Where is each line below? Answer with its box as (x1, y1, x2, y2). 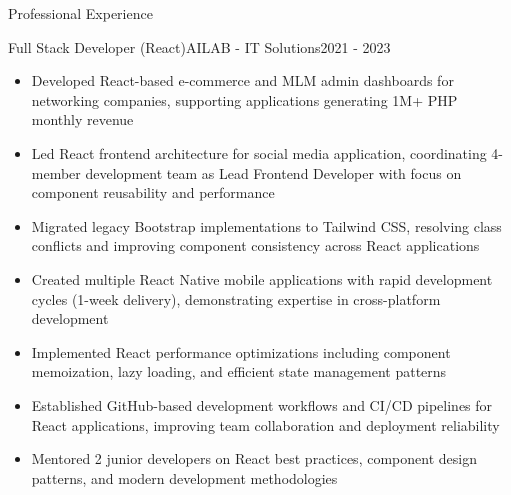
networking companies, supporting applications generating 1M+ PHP (31, 89, 458, 110)
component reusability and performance (31, 182, 275, 203)
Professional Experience (8, 3, 153, 23)
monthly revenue (31, 109, 134, 130)
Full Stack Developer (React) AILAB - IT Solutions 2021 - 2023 (8, 36, 391, 57)
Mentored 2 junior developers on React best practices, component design (31, 448, 477, 469)
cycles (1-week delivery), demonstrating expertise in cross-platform (31, 288, 441, 309)
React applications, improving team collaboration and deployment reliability (31, 414, 500, 435)
